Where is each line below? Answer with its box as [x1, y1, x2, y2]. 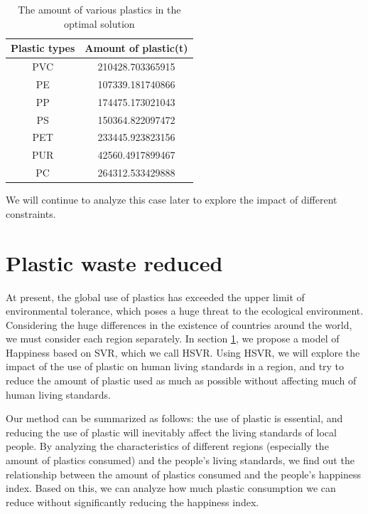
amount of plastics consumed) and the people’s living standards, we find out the [6, 453, 355, 468]
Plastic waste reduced [6, 248, 223, 277]
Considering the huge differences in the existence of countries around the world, [6, 317, 352, 332]
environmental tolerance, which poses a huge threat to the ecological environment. [6, 303, 364, 318]
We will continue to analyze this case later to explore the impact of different [6, 192, 337, 207]
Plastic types [11, 41, 75, 56]
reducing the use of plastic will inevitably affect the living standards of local [6, 424, 337, 439]
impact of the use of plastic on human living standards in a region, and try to [6, 359, 345, 374]
